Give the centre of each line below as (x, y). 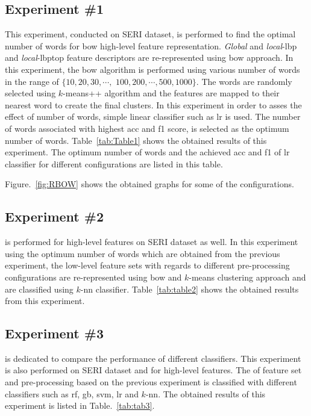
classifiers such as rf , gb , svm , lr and (72, 393)
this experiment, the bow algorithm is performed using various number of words (152, 69)
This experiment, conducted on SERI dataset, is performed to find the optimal (150, 34)
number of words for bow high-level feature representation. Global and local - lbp (151, 45)
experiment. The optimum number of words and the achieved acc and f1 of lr (147, 152)
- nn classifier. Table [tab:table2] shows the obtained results (190, 289)
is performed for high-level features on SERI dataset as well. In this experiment (152, 242)
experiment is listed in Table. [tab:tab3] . (80, 405)
